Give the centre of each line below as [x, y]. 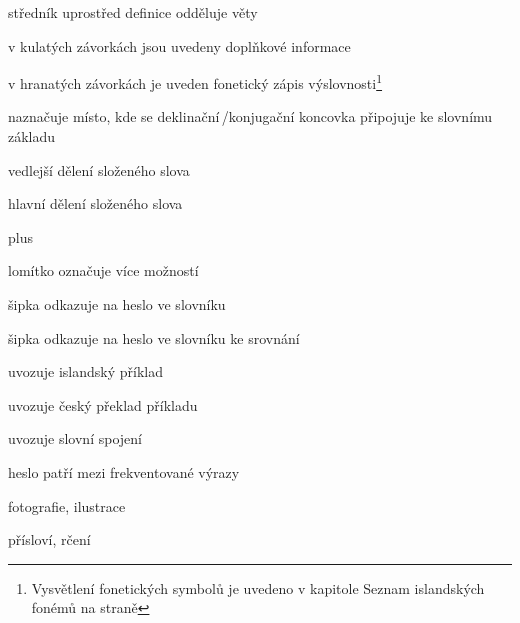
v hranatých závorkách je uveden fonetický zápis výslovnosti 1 [195, 81]
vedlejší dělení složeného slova [99, 169]
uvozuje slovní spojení [75, 438]
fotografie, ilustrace [67, 505]
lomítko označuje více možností [103, 270]
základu [32, 136]
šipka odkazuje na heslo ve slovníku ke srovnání [154, 337]
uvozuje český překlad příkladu [103, 404]
